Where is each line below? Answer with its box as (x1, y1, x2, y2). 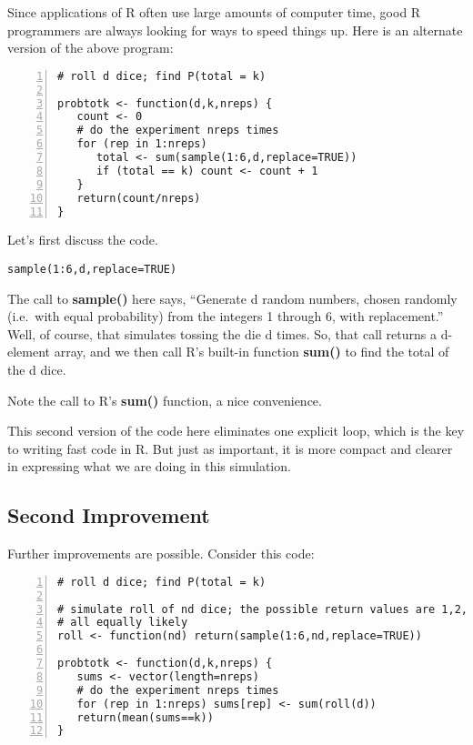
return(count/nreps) (76, 191, 201, 205)
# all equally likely (57, 616, 188, 629)
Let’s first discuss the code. (7, 230, 158, 249)
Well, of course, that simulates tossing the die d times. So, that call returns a (7, 324, 437, 343)
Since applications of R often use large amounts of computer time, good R (7, 3, 421, 21)
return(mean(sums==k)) (76, 710, 214, 724)
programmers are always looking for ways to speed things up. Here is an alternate (7, 20, 463, 39)
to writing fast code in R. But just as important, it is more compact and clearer (7, 438, 453, 458)
